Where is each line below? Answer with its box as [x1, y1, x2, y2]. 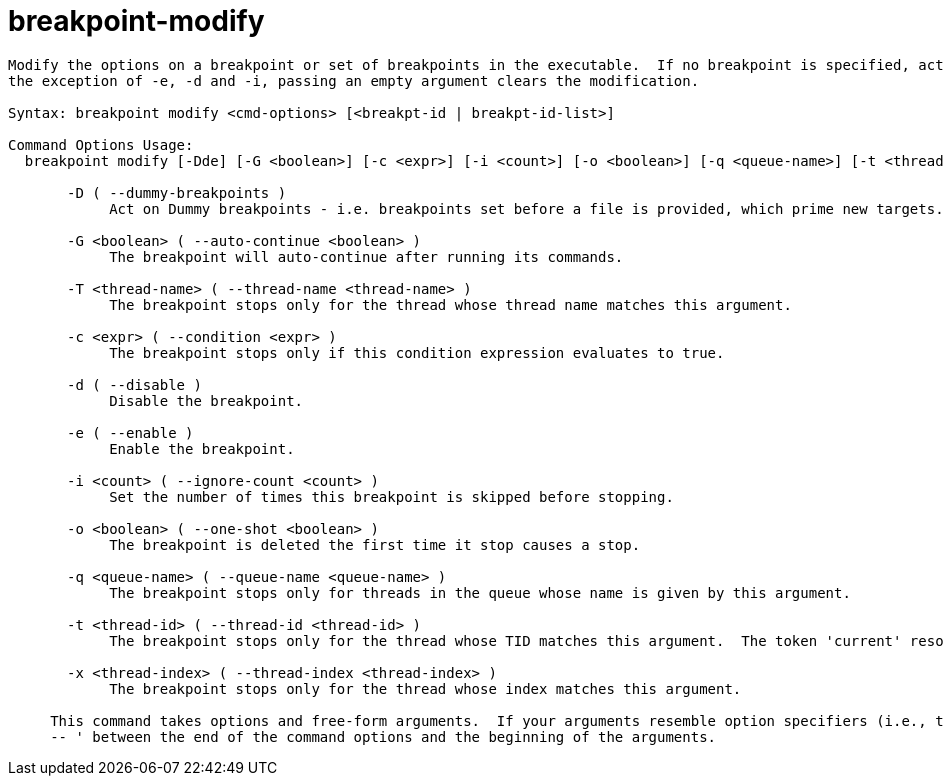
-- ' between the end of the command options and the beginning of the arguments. [50, 728, 717, 745]
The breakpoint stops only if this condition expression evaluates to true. [109, 344, 725, 361]
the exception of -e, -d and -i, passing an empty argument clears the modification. [8, 72, 700, 89]
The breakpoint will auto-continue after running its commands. [109, 248, 624, 265]
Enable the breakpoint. [109, 440, 295, 457]
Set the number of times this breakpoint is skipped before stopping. [109, 488, 674, 505]
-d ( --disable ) [67, 376, 202, 393]
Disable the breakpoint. [109, 392, 304, 409]
